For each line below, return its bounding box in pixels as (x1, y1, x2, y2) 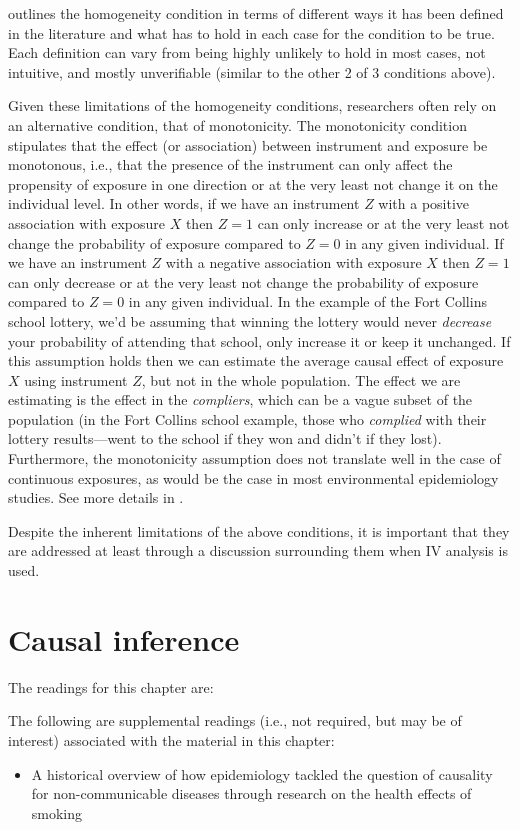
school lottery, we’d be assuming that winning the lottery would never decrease (8, 310, 492, 331)
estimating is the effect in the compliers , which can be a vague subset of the (8, 389, 473, 410)
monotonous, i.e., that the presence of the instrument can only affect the (8, 154, 453, 175)
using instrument (24, 369, 128, 390)
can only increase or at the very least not (257, 212, 510, 233)
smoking (31, 802, 83, 823)
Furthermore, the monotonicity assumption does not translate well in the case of (8, 448, 501, 469)
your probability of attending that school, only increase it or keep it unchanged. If (8, 330, 511, 351)
